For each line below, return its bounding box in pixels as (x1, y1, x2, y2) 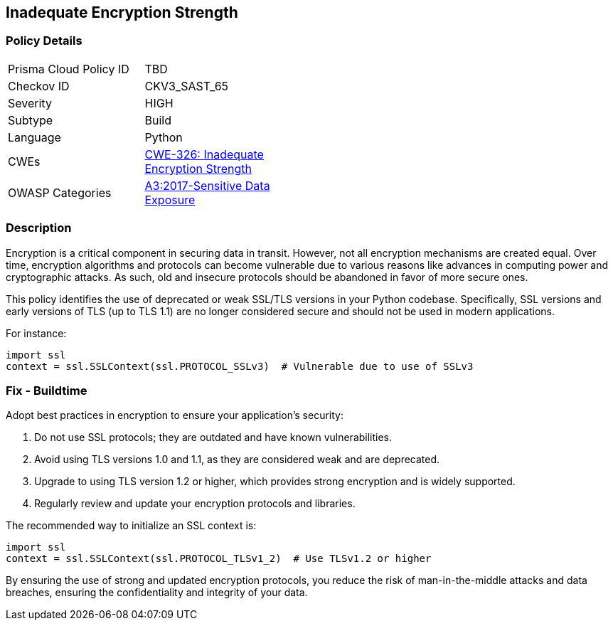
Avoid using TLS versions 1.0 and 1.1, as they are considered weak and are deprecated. (34, 453, 440, 466)
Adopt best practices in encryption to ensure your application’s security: (6, 409, 343, 422)
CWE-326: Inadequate (144, 147, 264, 161)
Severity (8, 95, 52, 110)
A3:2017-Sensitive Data (144, 178, 270, 193)
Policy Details (6, 33, 82, 48)
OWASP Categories (8, 185, 112, 200)
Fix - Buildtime (6, 383, 87, 398)
